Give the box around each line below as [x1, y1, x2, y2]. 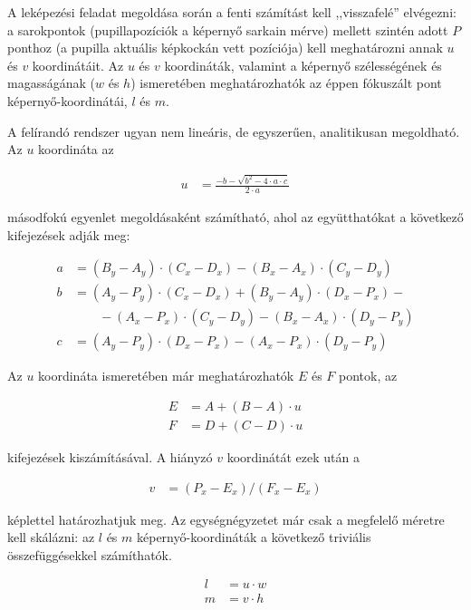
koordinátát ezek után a [226, 447, 360, 466]
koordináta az [38, 140, 114, 159]
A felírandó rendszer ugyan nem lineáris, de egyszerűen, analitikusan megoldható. [7, 121, 460, 140]
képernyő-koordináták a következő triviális [137, 528, 371, 547]
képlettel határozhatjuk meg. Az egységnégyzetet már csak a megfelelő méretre [7, 509, 445, 528]
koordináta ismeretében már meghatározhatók [38, 366, 294, 385]
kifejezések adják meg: [7, 225, 130, 244]
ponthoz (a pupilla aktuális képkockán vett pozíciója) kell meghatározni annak [7, 38, 443, 57]
